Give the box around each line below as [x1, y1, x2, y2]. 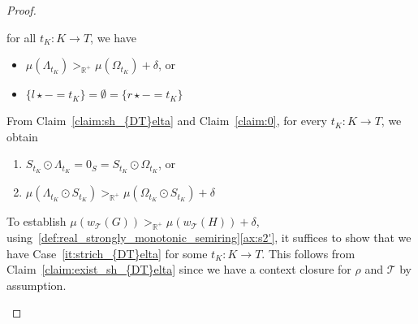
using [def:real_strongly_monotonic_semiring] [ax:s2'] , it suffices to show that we [6, 228, 412, 245]
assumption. [6, 276, 67, 293]
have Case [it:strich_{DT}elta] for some [6, 244, 208, 261]
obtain [6, 127, 38, 145]
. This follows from [261, 244, 356, 261]
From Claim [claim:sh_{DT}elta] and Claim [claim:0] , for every [6, 112, 327, 129]
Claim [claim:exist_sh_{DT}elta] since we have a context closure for [6, 261, 351, 278]
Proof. [6, 2, 37, 18]
